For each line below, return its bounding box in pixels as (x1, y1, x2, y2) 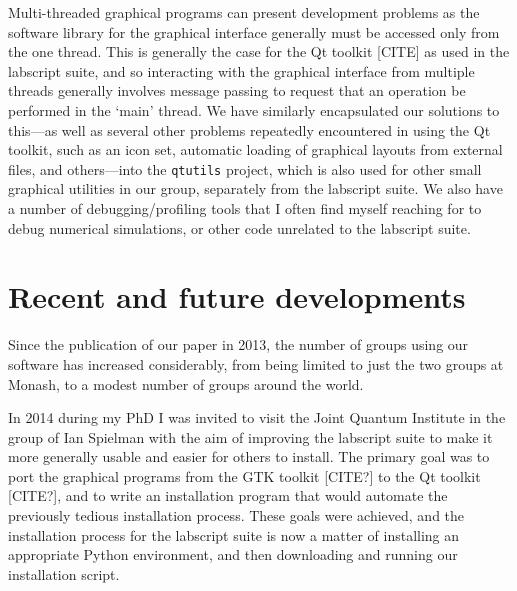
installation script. (8, 563, 120, 584)
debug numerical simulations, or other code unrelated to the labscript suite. (8, 217, 471, 238)
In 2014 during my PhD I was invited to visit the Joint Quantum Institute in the (8, 407, 506, 428)
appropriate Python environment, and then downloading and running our (8, 544, 458, 565)
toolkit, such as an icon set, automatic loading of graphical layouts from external (8, 139, 503, 160)
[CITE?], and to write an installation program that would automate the (8, 485, 448, 506)
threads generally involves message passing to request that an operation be (8, 80, 466, 101)
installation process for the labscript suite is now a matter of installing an (8, 524, 460, 545)
